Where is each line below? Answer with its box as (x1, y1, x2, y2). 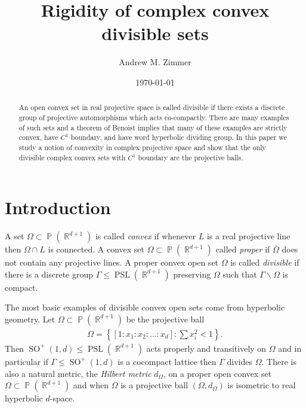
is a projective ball (120, 379, 188, 391)
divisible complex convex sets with (18, 152, 126, 162)
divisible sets (101, 21, 209, 45)
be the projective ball (126, 312, 205, 325)
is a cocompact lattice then (118, 355, 217, 367)
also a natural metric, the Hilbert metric (5, 367, 152, 379)
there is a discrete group (5, 267, 94, 280)
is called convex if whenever (95, 230, 196, 242)
